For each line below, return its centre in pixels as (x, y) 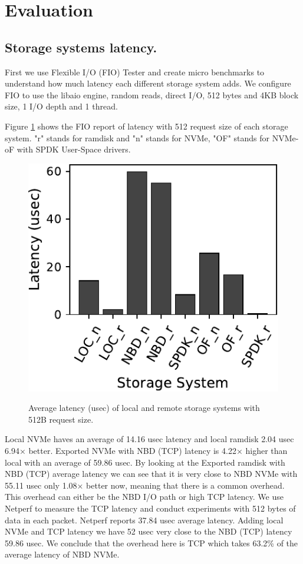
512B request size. (61, 419)
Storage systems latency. (81, 47)
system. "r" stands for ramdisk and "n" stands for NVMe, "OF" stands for (137, 137)
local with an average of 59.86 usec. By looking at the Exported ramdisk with (145, 462)
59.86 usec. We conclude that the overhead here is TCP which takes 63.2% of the (151, 543)
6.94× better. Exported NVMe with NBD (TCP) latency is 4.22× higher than (146, 451)
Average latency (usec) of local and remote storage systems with (144, 408)
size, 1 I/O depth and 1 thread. (61, 106)
